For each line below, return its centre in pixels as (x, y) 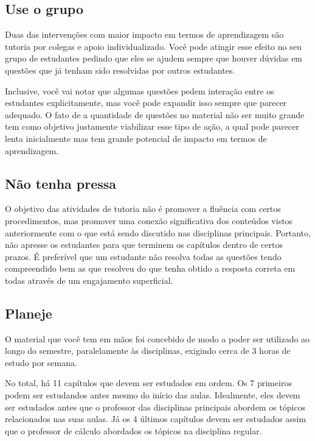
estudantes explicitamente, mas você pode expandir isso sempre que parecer (146, 103)
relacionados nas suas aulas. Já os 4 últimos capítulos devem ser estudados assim (156, 419)
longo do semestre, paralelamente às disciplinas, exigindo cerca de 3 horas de (148, 351)
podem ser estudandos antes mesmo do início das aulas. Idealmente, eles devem (153, 395)
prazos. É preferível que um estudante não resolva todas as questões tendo (143, 256)
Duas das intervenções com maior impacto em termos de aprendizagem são (144, 34)
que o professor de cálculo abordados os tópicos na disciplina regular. (133, 430)
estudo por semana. (41, 362)
